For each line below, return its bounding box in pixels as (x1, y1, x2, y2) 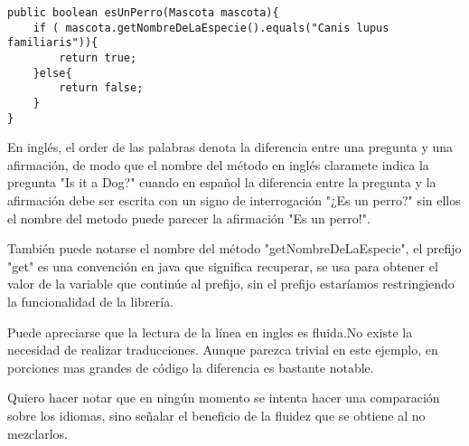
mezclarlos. (7, 423, 68, 442)
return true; (59, 51, 137, 64)
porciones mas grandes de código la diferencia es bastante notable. (7, 357, 374, 376)
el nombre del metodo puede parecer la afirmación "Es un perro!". (7, 208, 371, 227)
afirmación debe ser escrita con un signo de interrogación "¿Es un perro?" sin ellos (7, 191, 461, 210)
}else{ (33, 66, 72, 80)
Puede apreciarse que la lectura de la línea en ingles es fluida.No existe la (7, 322, 413, 341)
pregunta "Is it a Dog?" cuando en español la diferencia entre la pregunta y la (7, 173, 436, 192)
